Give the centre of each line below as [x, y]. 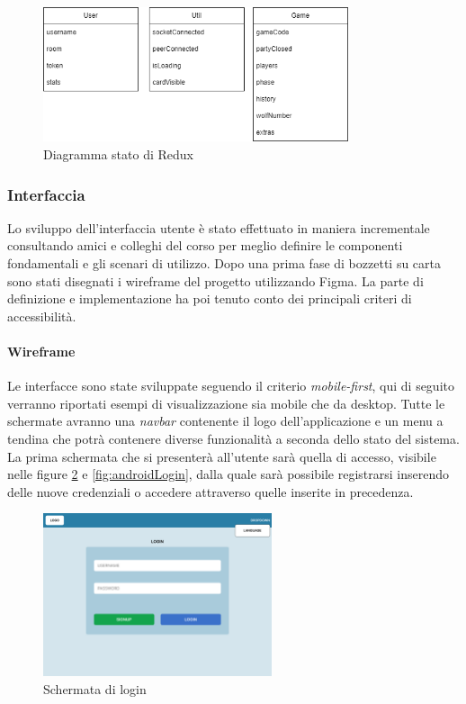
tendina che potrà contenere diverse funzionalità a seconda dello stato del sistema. [233, 438]
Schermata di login [95, 688]
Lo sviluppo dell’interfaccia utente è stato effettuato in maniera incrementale [219, 227]
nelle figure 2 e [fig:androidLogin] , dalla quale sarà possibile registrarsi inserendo [229, 474]
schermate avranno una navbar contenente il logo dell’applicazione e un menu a [225, 421]
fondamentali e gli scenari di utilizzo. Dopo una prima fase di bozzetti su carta [224, 263]
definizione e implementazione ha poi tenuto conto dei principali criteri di [210, 298]
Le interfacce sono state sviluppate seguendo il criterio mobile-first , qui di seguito [231, 386]
